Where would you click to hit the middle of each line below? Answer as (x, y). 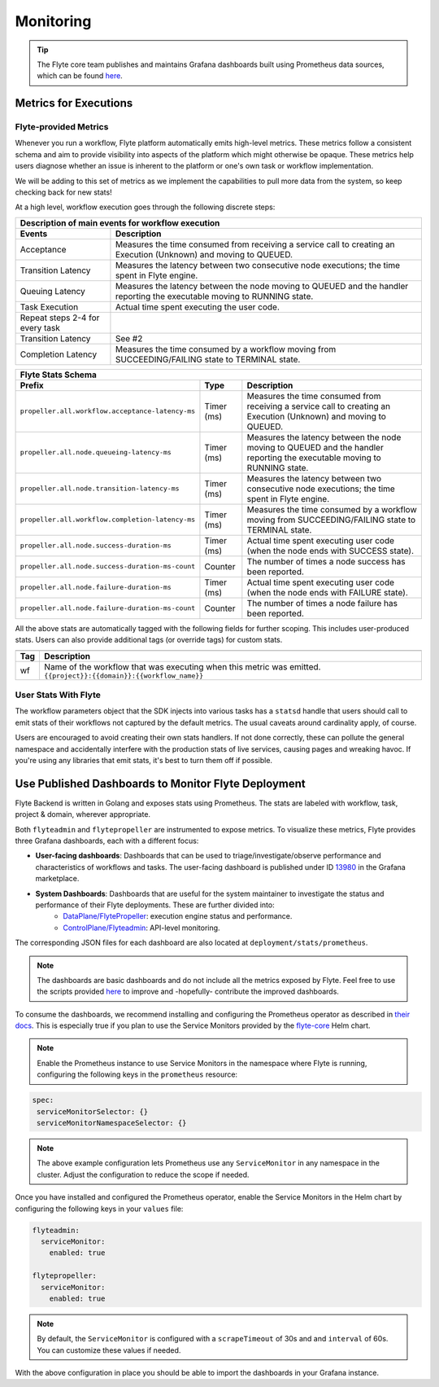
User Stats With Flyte (58, 695)
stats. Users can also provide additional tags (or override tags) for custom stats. (149, 640)
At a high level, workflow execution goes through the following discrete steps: (145, 207)
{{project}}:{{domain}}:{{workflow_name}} (124, 676)
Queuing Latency (52, 291)
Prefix (32, 385)
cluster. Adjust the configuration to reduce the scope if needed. (143, 1174)
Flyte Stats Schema (59, 375)
